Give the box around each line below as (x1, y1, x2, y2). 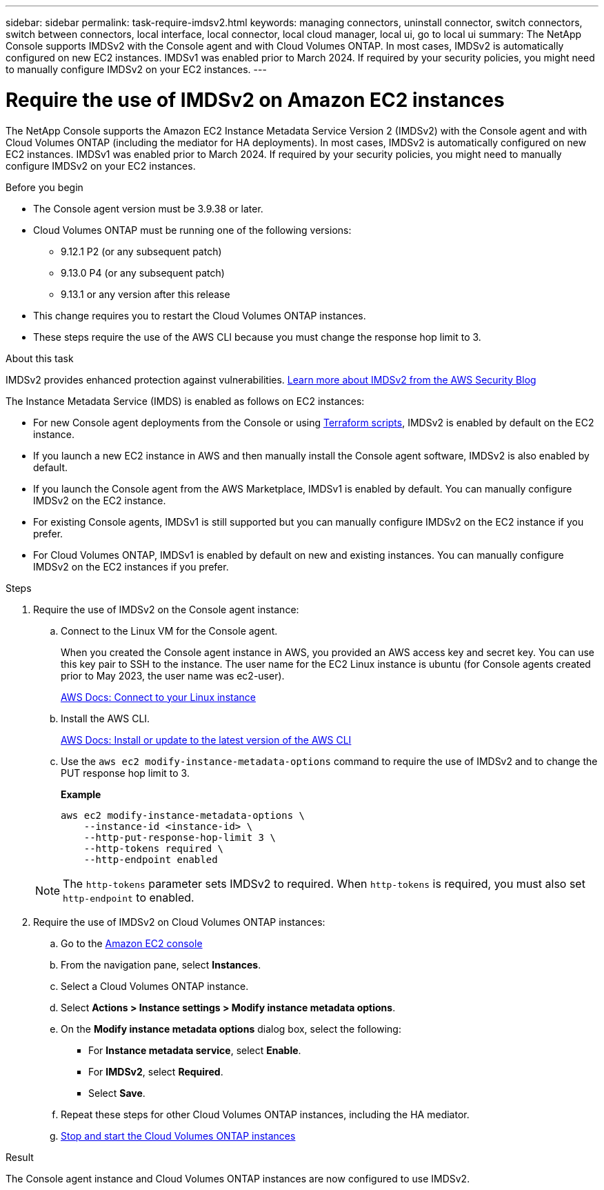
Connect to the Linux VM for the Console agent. (61, 624, 278, 637)
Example (61, 788, 101, 800)
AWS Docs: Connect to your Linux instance (61, 691, 256, 703)
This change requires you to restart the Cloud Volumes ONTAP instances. (33, 309, 366, 321)
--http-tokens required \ (83, 842, 224, 854)
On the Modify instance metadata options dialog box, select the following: (61, 1022, 401, 1035)
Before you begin (6, 181, 83, 193)
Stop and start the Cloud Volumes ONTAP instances (61, 1129, 296, 1142)
